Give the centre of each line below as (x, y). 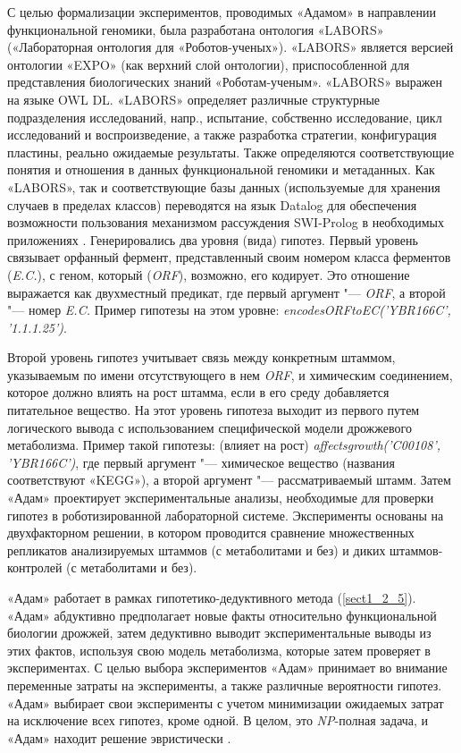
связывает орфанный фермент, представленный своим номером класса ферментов (229, 257)
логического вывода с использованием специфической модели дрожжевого (210, 427)
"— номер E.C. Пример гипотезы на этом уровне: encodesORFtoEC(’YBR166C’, (229, 310)
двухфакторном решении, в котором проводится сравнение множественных (211, 533)
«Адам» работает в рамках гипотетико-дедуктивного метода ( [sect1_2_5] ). (212, 597)
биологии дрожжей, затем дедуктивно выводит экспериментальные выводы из (219, 633)
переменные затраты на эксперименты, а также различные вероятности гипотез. (225, 685)
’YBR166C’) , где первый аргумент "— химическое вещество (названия (201, 462)
